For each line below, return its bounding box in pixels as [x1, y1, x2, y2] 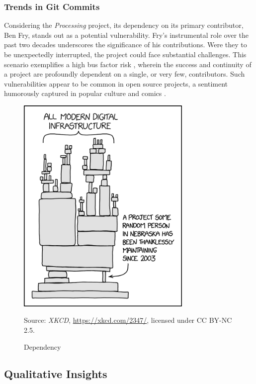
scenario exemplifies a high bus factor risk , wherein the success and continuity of [4, 59, 252, 69]
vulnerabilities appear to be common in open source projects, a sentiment [4, 78, 228, 89]
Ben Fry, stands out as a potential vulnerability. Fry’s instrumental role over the [4, 29, 249, 40]
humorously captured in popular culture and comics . [4, 88, 166, 98]
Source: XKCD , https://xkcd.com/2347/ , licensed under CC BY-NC [24, 315, 232, 325]
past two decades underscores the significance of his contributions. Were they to [4, 39, 247, 50]
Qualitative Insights [4, 366, 107, 381]
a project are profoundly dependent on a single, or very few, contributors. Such [4, 69, 245, 79]
